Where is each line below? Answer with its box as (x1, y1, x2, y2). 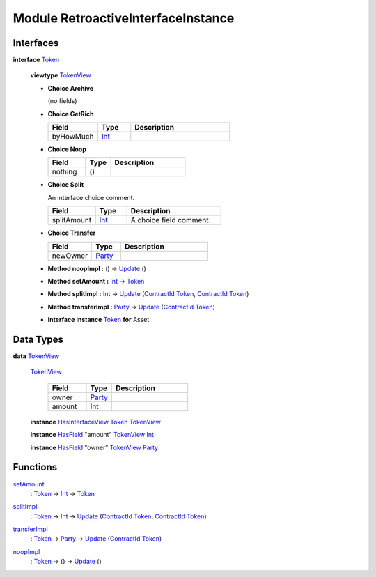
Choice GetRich (47, 109, 94, 118)
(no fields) (47, 97, 77, 105)
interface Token (13, 56, 59, 64)
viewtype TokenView (30, 71, 92, 79)
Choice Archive (47, 84, 94, 92)
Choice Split (47, 180, 84, 189)
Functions (13, 461, 58, 473)
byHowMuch (52, 132, 94, 141)
